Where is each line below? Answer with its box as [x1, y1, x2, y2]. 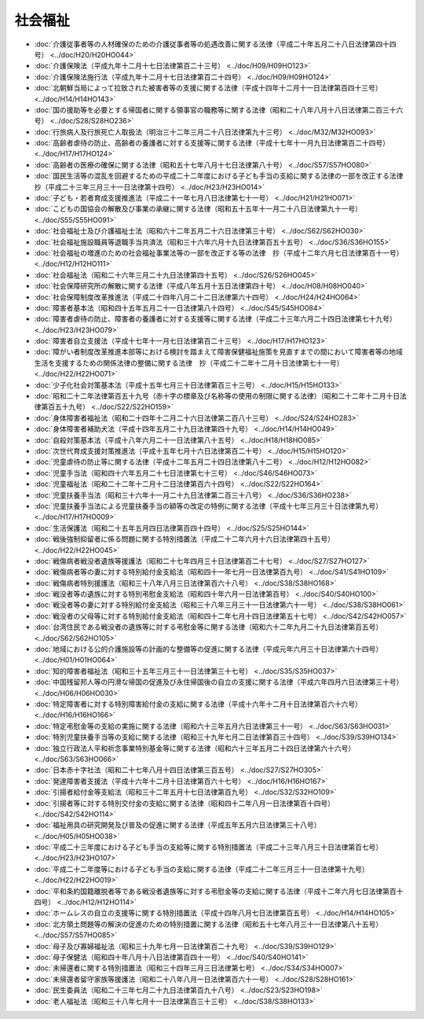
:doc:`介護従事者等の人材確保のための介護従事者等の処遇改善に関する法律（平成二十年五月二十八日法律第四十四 [34, 39, 397, 49]
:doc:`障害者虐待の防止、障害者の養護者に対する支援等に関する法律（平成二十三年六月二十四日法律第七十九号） [34, 315, 397, 324]
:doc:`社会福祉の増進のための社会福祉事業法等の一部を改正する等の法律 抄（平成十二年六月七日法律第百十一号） [34, 248, 404, 257]
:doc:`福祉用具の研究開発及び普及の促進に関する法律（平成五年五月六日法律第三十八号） [34, 820, 321, 830]
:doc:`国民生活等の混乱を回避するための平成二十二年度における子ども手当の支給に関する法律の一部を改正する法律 [34, 171, 404, 181]
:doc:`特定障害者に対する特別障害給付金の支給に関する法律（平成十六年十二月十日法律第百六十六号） [34, 699, 363, 708]
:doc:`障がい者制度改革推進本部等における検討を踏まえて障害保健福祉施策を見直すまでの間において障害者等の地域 [34, 347, 404, 357]
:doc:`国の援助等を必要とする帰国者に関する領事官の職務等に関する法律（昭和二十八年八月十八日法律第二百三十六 [34, 105, 404, 114]
